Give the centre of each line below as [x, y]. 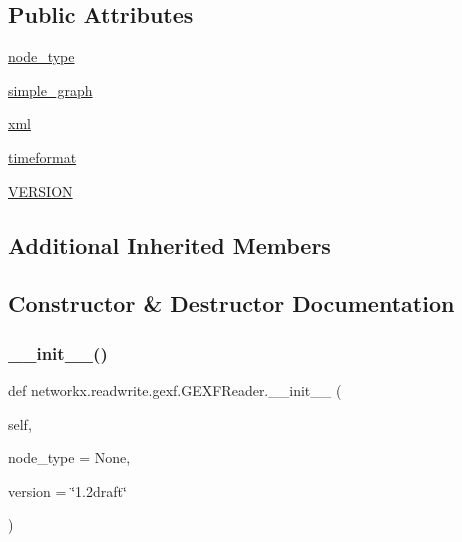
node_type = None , [69, 457]
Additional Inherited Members [169, 244]
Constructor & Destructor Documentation [231, 303]
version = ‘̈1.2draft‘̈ [67, 490]
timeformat [42, 156]
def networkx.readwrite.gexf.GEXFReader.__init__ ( [175, 389]
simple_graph [50, 89]
